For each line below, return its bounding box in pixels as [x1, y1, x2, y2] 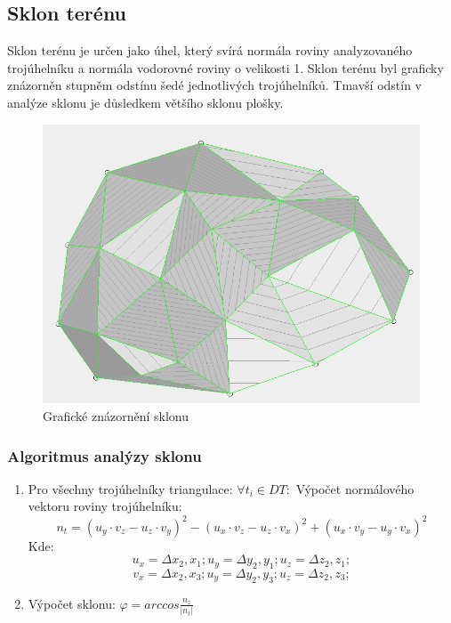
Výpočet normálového [295, 479, 415, 498]
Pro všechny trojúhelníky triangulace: [28, 479, 233, 498]
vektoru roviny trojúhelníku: [28, 497, 182, 515]
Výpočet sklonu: [28, 594, 116, 612]
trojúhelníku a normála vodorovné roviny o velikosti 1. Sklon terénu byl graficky [7, 58, 444, 77]
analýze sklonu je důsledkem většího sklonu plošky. [7, 93, 284, 111]
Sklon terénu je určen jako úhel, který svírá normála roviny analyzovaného [7, 41, 413, 60]
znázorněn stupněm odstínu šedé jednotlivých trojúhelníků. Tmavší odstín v [7, 76, 423, 94]
